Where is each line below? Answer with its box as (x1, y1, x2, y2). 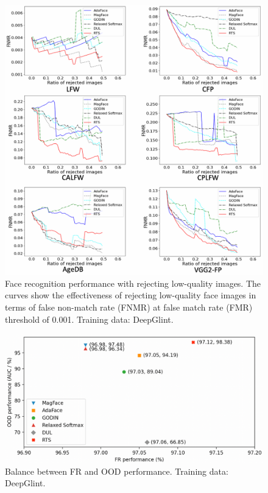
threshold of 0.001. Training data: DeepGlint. (5, 312, 174, 325)
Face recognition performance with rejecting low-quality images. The (5, 276, 261, 289)
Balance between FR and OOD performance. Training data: (5, 464, 228, 477)
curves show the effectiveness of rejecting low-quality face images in (5, 289, 256, 301)
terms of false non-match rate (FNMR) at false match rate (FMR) (5, 300, 253, 313)
